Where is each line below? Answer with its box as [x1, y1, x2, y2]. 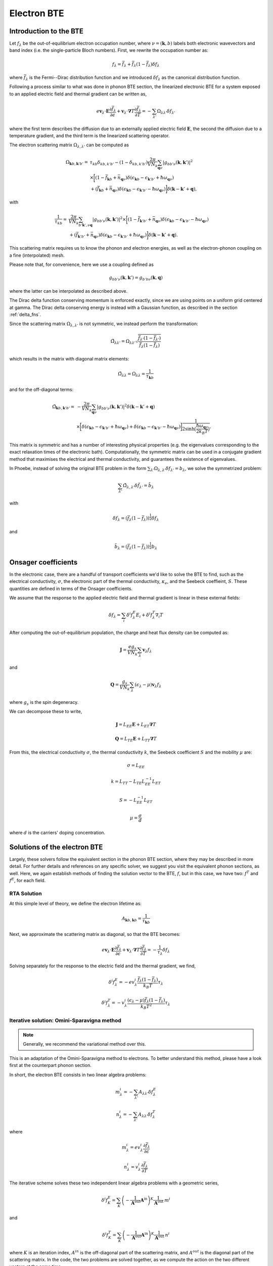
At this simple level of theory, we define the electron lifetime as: [9, 900, 142, 906]
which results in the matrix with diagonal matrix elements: [9, 355, 129, 362]
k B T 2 [141, 1003, 152, 1010]
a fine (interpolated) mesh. [9, 252, 65, 258]
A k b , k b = [121, 916, 142, 923]
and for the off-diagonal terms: [9, 386, 74, 392]
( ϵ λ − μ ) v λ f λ [134, 682, 162, 689]
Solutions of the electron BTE [9, 843, 103, 851]
